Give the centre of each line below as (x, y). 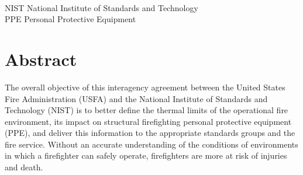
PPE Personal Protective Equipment (70, 19)
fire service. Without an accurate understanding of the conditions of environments (151, 144)
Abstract (41, 59)
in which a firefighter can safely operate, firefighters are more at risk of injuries (146, 155)
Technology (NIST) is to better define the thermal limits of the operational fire (147, 110)
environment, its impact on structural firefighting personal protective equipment (148, 121)
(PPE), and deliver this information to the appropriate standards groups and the (150, 133)
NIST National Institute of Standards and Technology (101, 7)
